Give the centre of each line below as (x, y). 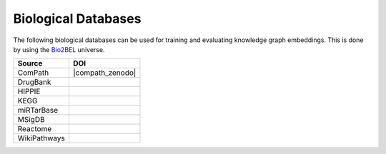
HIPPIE (29, 91)
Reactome (35, 129)
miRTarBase (38, 111)
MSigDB (31, 120)
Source (30, 63)
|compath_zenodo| (104, 73)
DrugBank (34, 82)
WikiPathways (41, 138)
